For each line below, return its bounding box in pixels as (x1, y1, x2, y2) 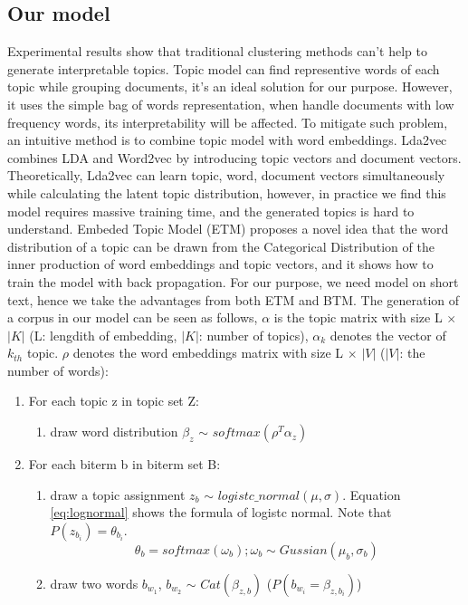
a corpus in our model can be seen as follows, (7, 308, 258, 327)
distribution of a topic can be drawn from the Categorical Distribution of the (7, 236, 435, 255)
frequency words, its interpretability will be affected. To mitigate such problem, (7, 112, 448, 131)
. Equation (342, 485, 401, 504)
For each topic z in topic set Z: (28, 391, 199, 410)
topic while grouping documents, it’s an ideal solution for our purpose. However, (7, 77, 453, 96)
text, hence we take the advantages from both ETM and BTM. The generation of (7, 290, 460, 309)
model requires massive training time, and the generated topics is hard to (7, 201, 415, 220)
